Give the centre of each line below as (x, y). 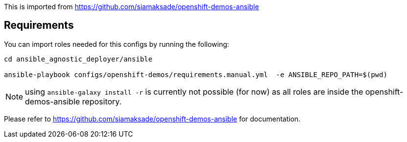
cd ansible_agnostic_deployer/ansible (78, 59)
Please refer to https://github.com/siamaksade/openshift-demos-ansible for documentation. (152, 119)
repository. (102, 101)
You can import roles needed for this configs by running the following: (117, 44)
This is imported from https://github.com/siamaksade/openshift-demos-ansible (132, 7)
